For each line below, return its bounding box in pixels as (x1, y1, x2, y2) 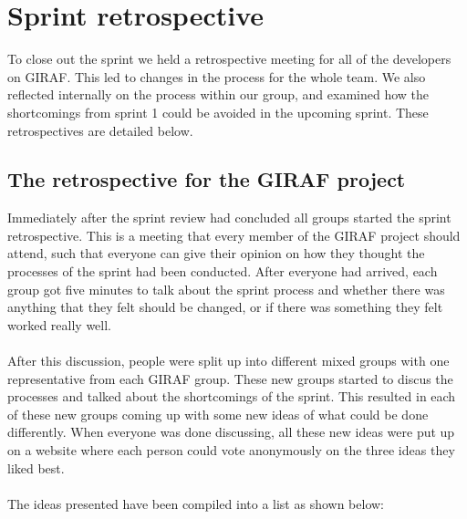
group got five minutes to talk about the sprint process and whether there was (7, 279, 445, 298)
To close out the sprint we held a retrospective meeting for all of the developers (7, 49, 451, 68)
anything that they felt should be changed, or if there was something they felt (7, 297, 443, 317)
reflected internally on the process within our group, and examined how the (7, 85, 429, 104)
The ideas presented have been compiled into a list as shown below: (7, 493, 384, 513)
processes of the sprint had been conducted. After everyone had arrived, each (7, 262, 438, 281)
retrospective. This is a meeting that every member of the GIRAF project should (7, 225, 461, 244)
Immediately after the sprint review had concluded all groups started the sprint (7, 208, 451, 227)
